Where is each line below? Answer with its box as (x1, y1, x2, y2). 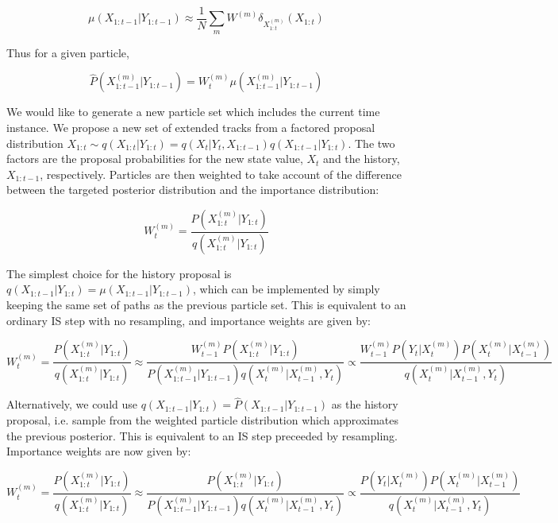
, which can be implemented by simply (192, 281, 380, 297)
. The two (348, 134, 395, 151)
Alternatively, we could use (6, 396, 138, 413)
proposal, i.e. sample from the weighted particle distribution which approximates (6, 411, 399, 428)
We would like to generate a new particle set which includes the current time (6, 103, 380, 120)
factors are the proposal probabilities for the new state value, (6, 150, 303, 167)
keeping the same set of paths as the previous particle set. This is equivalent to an (6, 296, 406, 313)
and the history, (323, 150, 400, 167)
